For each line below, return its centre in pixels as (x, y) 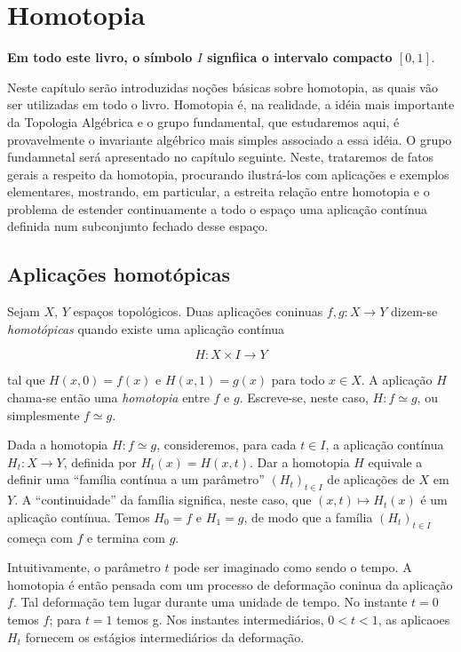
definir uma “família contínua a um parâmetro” (136, 479)
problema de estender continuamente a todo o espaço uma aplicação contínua (218, 208)
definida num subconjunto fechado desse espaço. (138, 226)
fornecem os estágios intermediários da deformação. (165, 636)
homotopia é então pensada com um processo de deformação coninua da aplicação (230, 584)
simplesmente (44, 414)
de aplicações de (371, 479)
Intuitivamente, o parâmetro (84, 567)
